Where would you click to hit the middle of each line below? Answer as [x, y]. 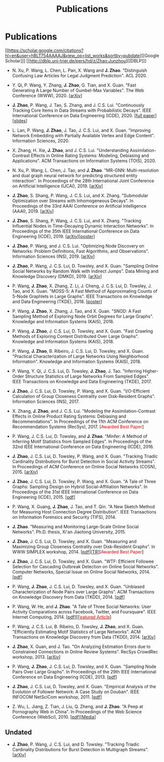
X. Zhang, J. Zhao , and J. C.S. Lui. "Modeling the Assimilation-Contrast [84, 411]
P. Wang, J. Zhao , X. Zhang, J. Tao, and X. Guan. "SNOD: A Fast [77, 311]
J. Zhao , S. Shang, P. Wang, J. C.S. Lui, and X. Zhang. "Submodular [80, 195]
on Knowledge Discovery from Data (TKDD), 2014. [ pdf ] [68, 597]
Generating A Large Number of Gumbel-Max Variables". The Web [78, 90]
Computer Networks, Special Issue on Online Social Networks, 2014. [81, 572]
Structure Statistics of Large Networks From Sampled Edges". [87, 376]
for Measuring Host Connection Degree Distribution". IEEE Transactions [84, 512]
